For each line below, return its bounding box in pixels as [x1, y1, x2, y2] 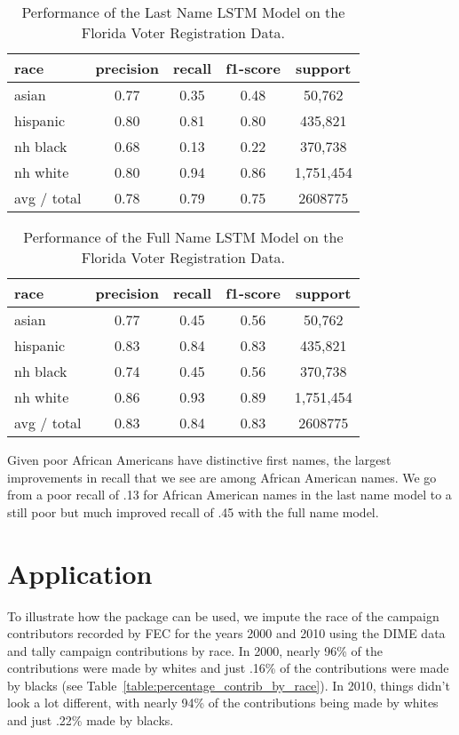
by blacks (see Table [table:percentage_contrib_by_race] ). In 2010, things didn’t [7, 675, 450, 694]
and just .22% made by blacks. [7, 711, 174, 730]
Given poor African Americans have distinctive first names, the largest [7, 451, 392, 468]
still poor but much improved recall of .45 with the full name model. [7, 502, 379, 521]
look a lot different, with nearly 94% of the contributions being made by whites [7, 693, 439, 712]
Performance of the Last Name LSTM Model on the [21, 2, 345, 22]
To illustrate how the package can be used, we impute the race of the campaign [7, 606, 439, 625]
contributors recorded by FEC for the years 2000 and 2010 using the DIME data [7, 624, 446, 643]
